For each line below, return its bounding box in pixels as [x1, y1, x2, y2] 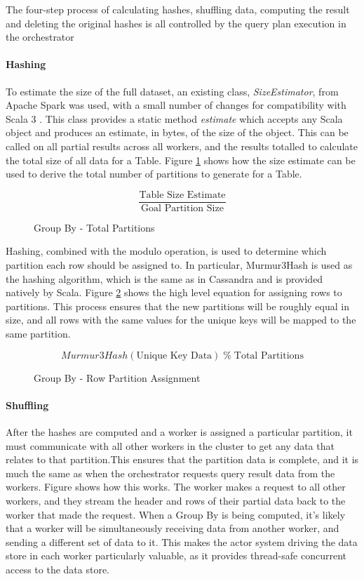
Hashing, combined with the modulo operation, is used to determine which [6, 244, 327, 258]
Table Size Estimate [139, 189, 226, 200]
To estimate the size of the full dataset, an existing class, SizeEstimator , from [6, 84, 339, 98]
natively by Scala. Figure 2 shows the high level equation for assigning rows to [6, 285, 342, 300]
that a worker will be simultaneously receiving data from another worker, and [6, 521, 339, 535]
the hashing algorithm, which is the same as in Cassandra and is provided [6, 271, 323, 286]
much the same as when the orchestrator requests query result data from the [6, 465, 335, 480]
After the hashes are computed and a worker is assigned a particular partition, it [6, 424, 353, 439]
